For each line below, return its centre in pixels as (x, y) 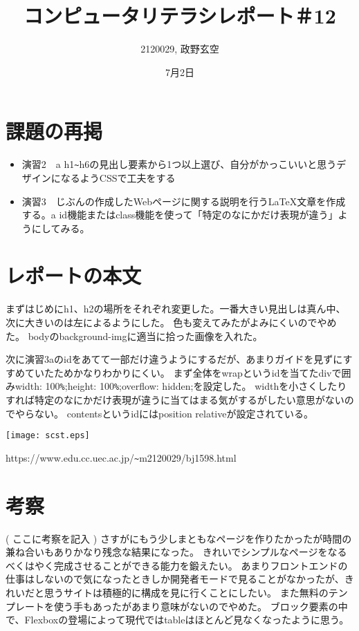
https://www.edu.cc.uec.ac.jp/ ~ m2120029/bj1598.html (121, 457)
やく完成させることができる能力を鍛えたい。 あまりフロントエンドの (191, 565)
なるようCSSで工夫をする (118, 177)
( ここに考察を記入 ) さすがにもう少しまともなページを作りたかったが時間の (179, 538)
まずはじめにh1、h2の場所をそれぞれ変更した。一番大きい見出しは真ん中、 (176, 309)
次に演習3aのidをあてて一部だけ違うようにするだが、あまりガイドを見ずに (174, 359)
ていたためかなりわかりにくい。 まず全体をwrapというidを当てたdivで (183, 372)
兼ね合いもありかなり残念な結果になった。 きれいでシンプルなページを (167, 552)
